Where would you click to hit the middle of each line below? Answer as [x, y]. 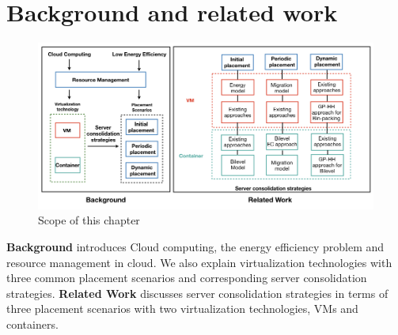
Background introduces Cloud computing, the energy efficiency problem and [195, 247]
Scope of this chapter [89, 220]
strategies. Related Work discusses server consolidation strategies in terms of [197, 293]
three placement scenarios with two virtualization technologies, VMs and [182, 309]
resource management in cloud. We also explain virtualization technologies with [199, 262]
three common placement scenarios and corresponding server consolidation [187, 278]
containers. [32, 324]
